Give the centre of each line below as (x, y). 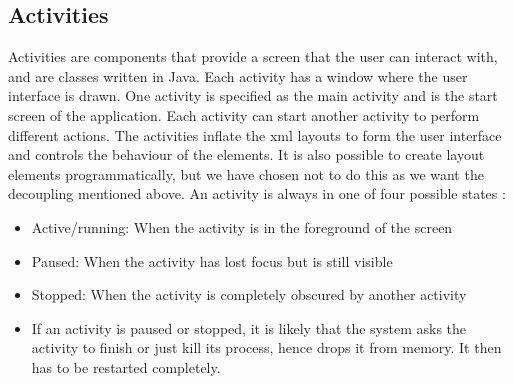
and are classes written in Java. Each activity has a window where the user (238, 75)
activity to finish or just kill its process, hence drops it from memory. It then (266, 347)
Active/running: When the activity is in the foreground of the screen (242, 226)
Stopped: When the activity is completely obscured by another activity (249, 294)
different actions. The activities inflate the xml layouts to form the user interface (255, 134)
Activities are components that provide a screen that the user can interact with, (253, 56)
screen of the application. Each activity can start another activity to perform (244, 114)
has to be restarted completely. (126, 366)
